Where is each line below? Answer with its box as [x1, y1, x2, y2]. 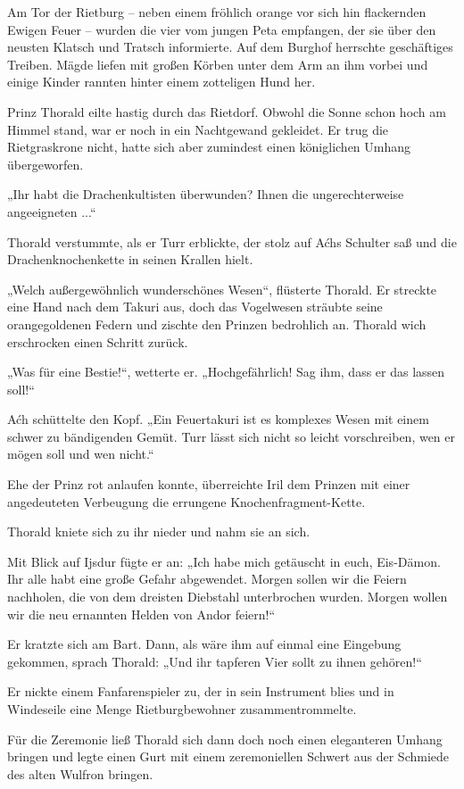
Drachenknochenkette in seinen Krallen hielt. [7, 250, 253, 269]
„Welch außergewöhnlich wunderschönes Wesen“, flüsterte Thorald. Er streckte [7, 279, 437, 298]
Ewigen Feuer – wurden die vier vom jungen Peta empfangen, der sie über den [7, 20, 436, 38]
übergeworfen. [7, 154, 84, 173]
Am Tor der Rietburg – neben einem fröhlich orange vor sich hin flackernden [7, 3, 427, 21]
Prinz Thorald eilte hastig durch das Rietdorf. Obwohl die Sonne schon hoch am [7, 102, 446, 120]
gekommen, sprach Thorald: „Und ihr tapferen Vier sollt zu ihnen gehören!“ [7, 652, 422, 670]
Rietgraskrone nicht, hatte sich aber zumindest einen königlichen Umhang [7, 137, 411, 156]
